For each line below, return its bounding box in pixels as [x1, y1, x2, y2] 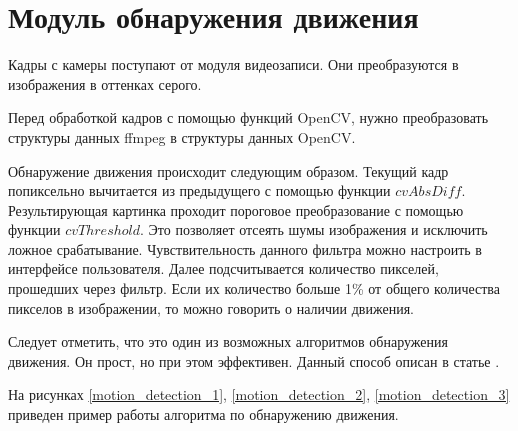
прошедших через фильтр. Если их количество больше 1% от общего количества [8, 278, 501, 299]
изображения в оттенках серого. [8, 73, 202, 94]
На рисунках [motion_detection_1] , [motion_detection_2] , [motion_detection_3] [8, 384, 510, 405]
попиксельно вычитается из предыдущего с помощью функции [8, 180, 391, 201]
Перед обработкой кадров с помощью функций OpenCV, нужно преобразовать [8, 107, 489, 128]
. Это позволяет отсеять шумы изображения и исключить [140, 219, 488, 240]
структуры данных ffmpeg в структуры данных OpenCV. [8, 126, 356, 147]
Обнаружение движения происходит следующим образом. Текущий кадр [8, 160, 449, 181]
